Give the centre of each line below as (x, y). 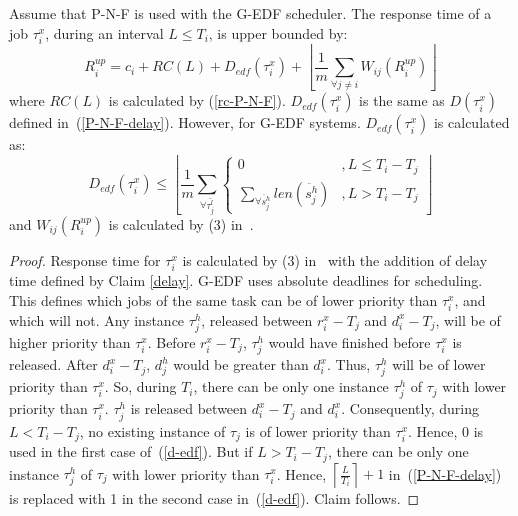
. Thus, (349, 364)
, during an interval (104, 32)
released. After (53, 364)
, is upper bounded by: (278, 32)
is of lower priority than (318, 430)
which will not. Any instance (97, 319)
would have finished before (349, 341)
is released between (189, 408)
